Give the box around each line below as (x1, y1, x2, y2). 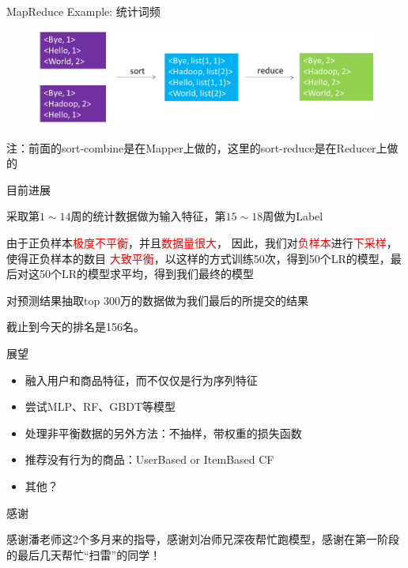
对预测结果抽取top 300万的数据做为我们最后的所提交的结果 (6, 292, 308, 308)
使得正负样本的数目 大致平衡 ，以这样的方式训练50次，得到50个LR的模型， (6, 250, 391, 266)
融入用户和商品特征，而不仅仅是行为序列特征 (25, 371, 258, 388)
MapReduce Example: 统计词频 (6, 3, 161, 19)
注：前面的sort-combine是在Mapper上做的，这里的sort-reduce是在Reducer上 (6, 139, 387, 156)
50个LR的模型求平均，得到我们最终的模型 (39, 265, 255, 282)
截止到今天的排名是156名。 (6, 318, 145, 335)
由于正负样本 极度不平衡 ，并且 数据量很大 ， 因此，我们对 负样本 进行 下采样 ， (6, 235, 398, 251)
